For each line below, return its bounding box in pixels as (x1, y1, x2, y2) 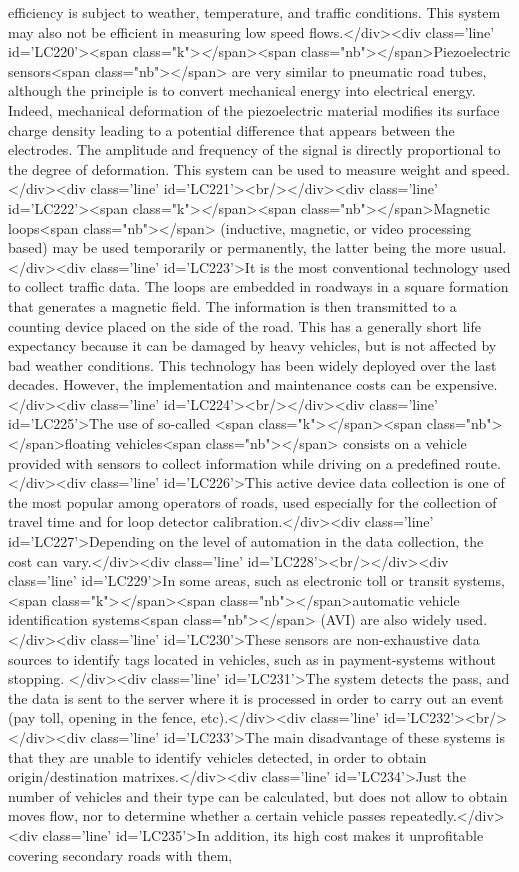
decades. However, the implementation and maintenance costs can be (8, 374, 431, 395)
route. (465, 452, 501, 473)
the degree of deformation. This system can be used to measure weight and (8, 158, 468, 179)
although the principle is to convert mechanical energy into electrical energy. (8, 80, 476, 101)
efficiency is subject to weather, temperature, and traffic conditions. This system (8, 2, 501, 22)
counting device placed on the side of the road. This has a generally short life (8, 315, 481, 336)
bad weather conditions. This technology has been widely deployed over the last (8, 354, 497, 375)
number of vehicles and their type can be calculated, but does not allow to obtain (8, 785, 508, 806)
